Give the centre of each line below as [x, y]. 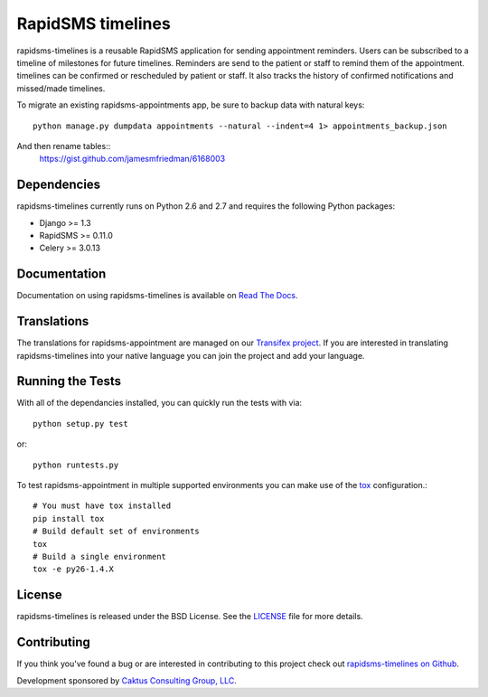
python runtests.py [76, 465]
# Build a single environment [100, 556]
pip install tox [69, 518]
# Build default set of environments [117, 532]
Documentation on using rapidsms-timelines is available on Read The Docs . [157, 296]
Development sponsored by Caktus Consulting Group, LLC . [127, 680]
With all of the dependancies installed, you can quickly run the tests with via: [160, 403]
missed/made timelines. [61, 88]
